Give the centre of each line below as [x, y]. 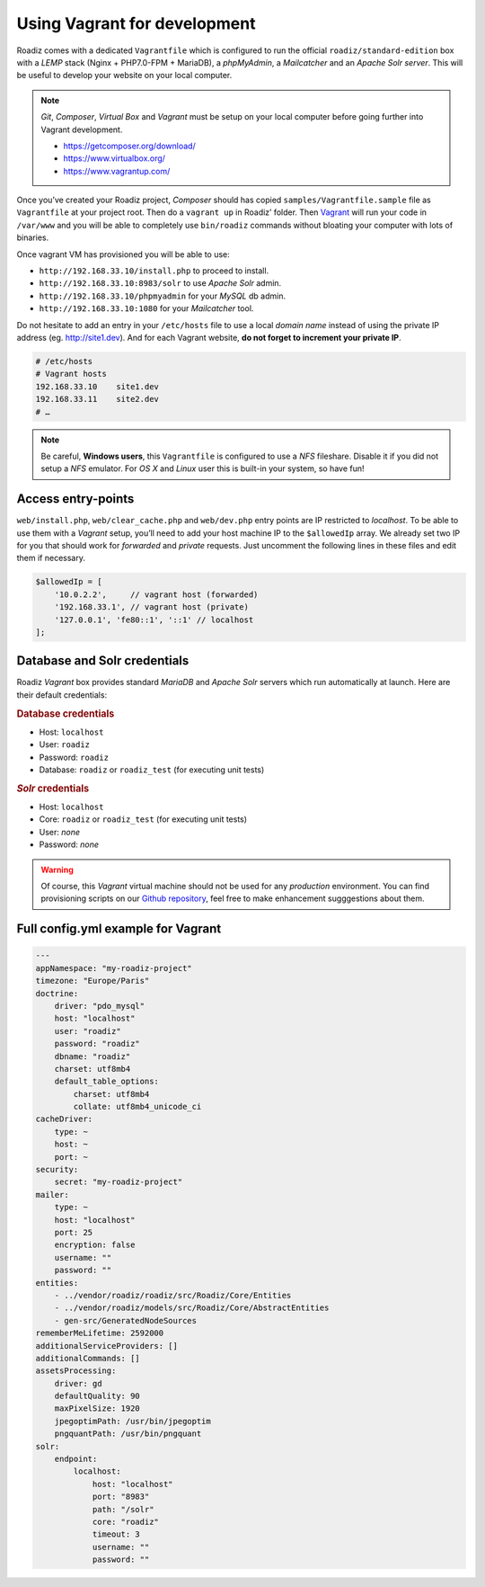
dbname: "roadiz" [93, 1056]
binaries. [33, 237]
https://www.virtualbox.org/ [115, 158]
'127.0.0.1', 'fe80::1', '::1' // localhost [154, 620]
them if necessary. [51, 558]
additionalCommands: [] [88, 1358]
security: [57, 1170]
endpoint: [76, 1459]
